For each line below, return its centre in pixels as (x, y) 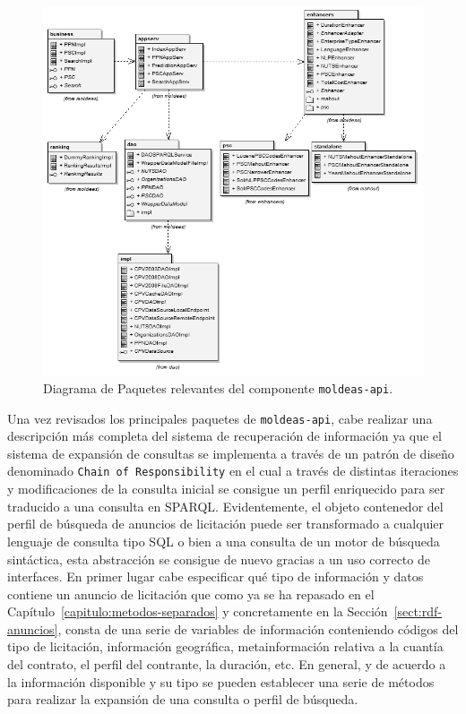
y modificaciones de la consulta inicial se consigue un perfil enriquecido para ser (226, 489)
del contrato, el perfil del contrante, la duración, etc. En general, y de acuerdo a (227, 664)
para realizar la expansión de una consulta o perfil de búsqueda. (183, 699)
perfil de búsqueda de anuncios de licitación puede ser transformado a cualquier (226, 524)
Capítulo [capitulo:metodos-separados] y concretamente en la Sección (198, 611)
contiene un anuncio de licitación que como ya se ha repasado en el (191, 594)
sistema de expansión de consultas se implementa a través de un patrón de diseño (231, 453)
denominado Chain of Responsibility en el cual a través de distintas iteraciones (233, 471)
